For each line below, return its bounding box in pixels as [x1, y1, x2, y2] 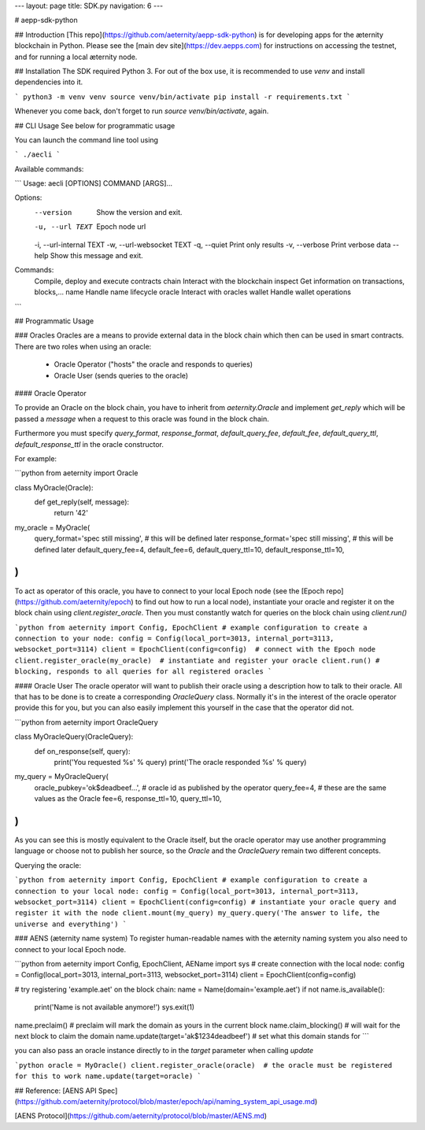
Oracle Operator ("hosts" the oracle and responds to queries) [54, 360, 253, 369]
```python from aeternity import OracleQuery [14, 717, 159, 727]
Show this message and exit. [50, 251, 143, 260]
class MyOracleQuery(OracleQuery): [14, 732, 134, 741]
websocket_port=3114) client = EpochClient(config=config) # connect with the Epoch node [14, 645, 376, 654]
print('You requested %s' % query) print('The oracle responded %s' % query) [54, 758, 307, 766]
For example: [14, 453, 57, 463]
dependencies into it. [14, 77, 83, 87]
